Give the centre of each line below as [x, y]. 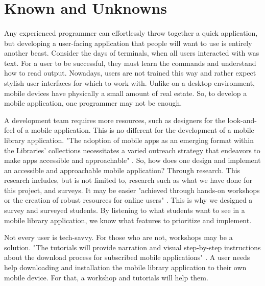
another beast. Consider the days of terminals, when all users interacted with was [132, 53]
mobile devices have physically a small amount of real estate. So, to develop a [126, 93]
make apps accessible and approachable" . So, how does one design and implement [132, 160]
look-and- [242, 120]
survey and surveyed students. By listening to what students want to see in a [125, 210]
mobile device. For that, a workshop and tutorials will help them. [106, 277]
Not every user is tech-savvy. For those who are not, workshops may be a [118, 237]
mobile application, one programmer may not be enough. [93, 103]
